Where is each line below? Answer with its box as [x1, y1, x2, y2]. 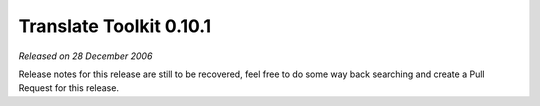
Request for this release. [18, 82, 120, 94]
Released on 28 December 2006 [18, 50, 153, 62]
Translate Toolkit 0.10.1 [18, 15, 212, 37]
